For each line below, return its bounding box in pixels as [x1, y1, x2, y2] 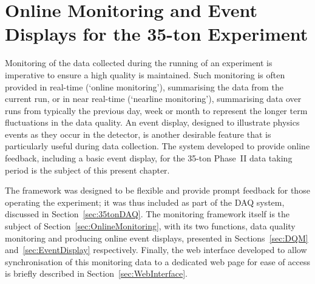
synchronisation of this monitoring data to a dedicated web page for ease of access [5, 255, 310, 268]
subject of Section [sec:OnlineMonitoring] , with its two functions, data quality [5, 220, 296, 232]
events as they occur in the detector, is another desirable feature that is [5, 127, 271, 140]
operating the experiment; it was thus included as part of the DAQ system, [5, 195, 285, 208]
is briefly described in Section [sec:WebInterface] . [5, 267, 188, 280]
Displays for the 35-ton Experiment [5, 21, 308, 46]
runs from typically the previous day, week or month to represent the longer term [5, 104, 308, 117]
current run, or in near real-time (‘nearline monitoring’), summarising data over [5, 92, 302, 105]
